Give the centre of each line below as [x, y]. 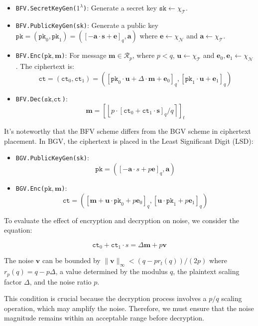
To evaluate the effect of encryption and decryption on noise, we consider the [122, 220]
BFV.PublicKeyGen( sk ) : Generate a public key [87, 25]
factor [13, 281]
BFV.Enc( [30, 56]
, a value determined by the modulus [112, 271]
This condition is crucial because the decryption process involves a [105, 298]
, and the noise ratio [61, 281]
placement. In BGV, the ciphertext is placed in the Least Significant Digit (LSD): [129, 141]
